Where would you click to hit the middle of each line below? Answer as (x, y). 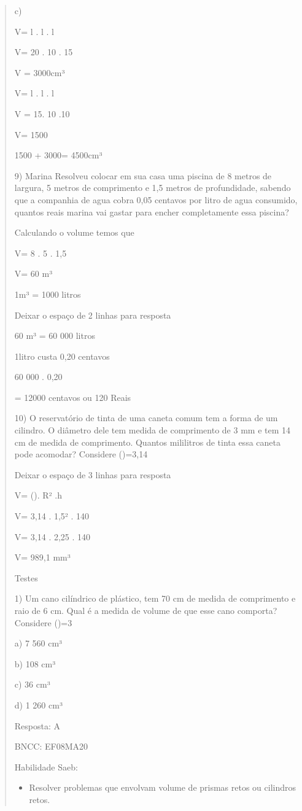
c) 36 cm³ (32, 684)
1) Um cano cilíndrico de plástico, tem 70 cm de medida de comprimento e (155, 598)
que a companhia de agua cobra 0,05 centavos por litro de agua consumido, (156, 199)
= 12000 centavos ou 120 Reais (73, 397)
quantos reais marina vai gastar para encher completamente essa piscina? (152, 211)
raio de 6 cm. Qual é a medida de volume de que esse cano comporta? (146, 610)
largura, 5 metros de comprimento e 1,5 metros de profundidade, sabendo (153, 188)
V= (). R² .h (38, 495)
